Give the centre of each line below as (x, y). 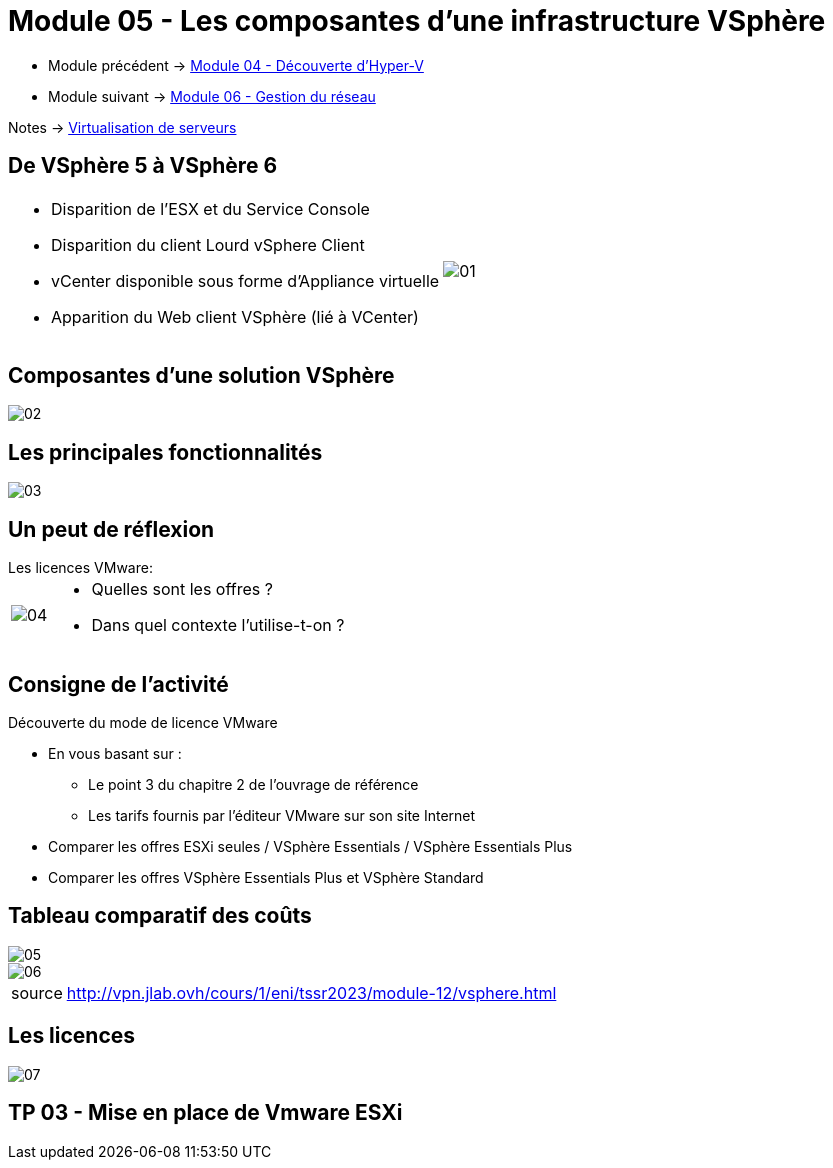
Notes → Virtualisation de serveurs (122, 127)
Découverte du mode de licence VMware (143, 722)
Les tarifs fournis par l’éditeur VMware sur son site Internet (282, 815)
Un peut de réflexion (111, 529)
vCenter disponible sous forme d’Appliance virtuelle (245, 280)
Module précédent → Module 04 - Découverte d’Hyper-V (236, 65)
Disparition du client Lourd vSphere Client (208, 244)
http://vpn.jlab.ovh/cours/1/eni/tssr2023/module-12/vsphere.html (311, 992)
